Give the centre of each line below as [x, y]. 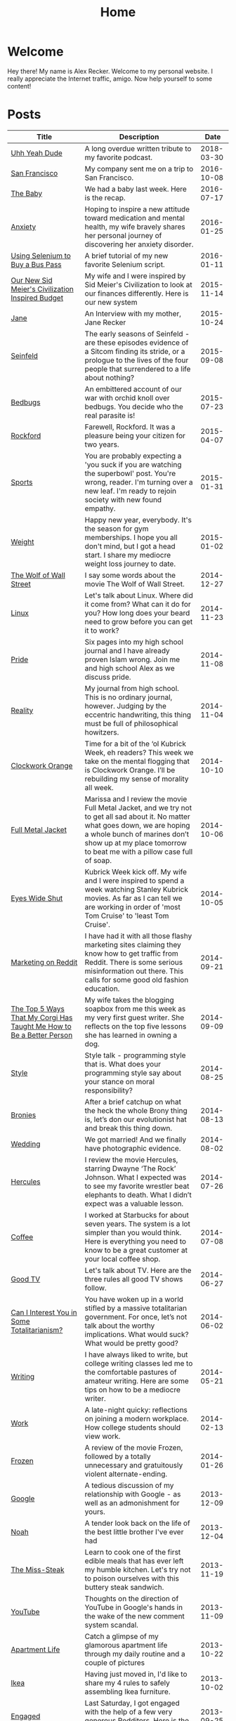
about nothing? [110, 378]
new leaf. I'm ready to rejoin [131, 491]
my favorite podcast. [119, 157]
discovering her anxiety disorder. [139, 244]
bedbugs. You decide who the [134, 407]
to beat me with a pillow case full [139, 852]
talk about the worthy [120, 1326]
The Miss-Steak [38, 1569]
